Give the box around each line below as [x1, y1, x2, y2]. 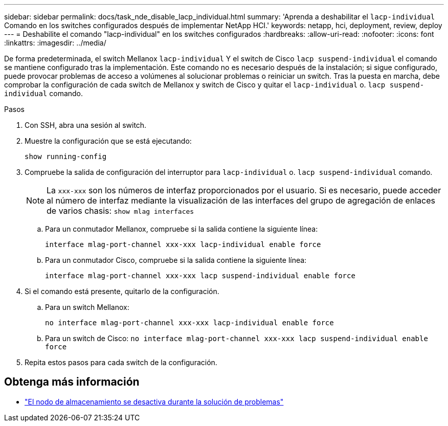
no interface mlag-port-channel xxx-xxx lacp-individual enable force [45, 319, 334, 327]
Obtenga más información [4, 375, 140, 389]
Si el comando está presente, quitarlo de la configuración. [25, 287, 219, 296]
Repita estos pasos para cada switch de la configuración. [25, 358, 217, 367]
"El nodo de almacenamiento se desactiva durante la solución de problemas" [25, 397, 284, 406]
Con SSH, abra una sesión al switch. [25, 121, 147, 129]
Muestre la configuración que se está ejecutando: [25, 137, 192, 145]
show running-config [25, 152, 107, 161]
